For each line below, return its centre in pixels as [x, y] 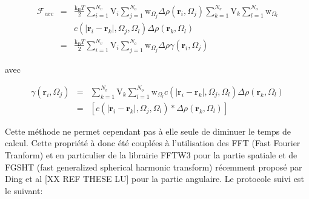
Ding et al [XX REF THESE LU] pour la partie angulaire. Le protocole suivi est [154, 179]
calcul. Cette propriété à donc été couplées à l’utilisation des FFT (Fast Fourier [153, 143]
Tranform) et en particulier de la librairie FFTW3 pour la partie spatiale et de [151, 155]
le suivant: [24, 190]
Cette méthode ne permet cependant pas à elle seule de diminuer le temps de [148, 131]
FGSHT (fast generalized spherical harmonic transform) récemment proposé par [154, 167]
